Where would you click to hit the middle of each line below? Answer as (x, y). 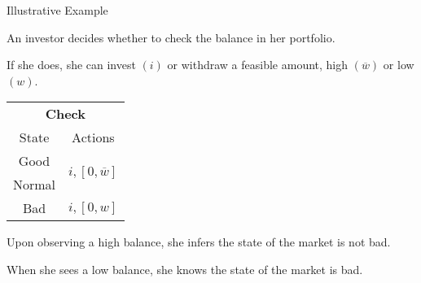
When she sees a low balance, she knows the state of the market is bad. (185, 269)
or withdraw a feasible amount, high (258, 65)
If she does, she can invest (71, 65)
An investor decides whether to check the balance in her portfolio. (171, 37)
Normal (35, 185)
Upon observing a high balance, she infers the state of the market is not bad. (199, 242)
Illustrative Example (57, 10)
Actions (93, 137)
